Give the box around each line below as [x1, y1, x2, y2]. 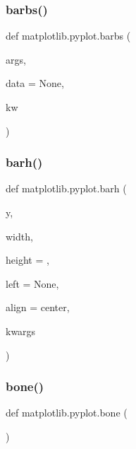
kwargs [6, 323, 36, 338]
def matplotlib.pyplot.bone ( [6, 405, 128, 420]
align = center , [6, 300, 70, 315]
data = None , [6, 76, 64, 91]
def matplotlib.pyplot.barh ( [6, 181, 127, 196]
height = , [6, 252, 49, 267]
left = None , [6, 276, 59, 291]
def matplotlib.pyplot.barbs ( [6, 28, 131, 43]
